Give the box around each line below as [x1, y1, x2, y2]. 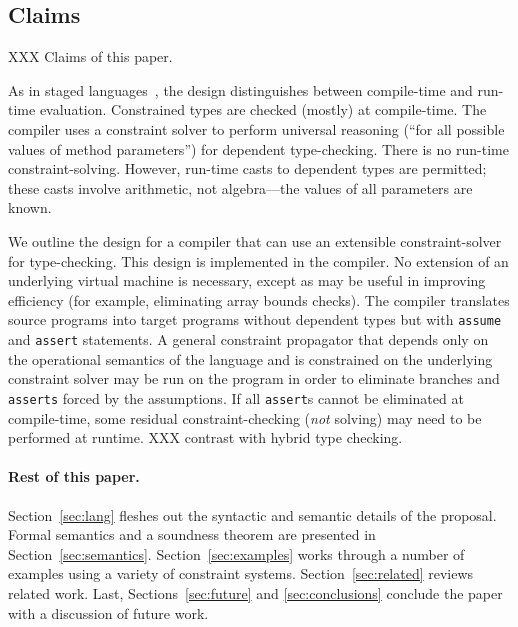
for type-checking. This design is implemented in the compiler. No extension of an [8, 250, 509, 271]
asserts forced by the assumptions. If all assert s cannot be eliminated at [8, 387, 464, 408]
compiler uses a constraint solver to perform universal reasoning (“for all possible [8, 118, 505, 139]
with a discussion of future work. [8, 602, 209, 623]
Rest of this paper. [8, 466, 140, 487]
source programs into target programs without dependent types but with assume [8, 309, 502, 330]
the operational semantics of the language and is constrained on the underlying [8, 348, 493, 369]
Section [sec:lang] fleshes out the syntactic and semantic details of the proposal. [8, 504, 497, 525]
